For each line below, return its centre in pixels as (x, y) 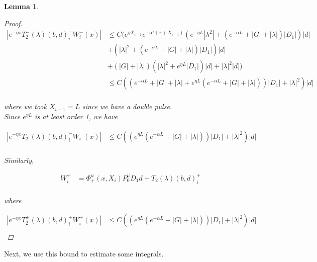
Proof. (13, 23)
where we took (25, 106)
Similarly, (19, 160)
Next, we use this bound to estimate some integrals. (84, 253)
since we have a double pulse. (127, 106)
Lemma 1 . (22, 6)
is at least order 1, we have (76, 116)
